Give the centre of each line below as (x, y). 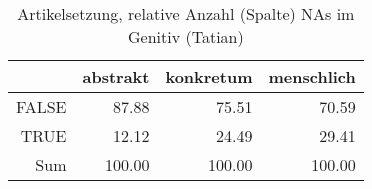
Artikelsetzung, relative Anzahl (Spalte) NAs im (186, 13)
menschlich (312, 76)
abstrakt (116, 76)
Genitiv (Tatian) (186, 36)
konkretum (209, 76)
